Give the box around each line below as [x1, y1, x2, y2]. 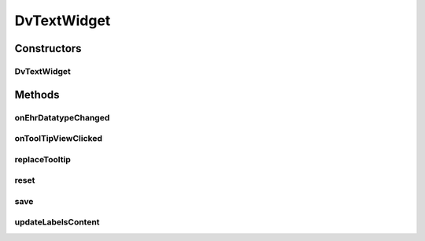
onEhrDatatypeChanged [14, 112, 110, 123]
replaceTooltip [14, 154, 71, 165]
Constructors [14, 42, 82, 55]
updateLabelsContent [14, 217, 100, 228]
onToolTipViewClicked [14, 133, 102, 144]
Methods [14, 87, 60, 102]
